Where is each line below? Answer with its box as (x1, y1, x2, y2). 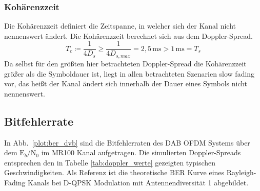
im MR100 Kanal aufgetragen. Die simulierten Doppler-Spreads (41, 147, 241, 158)
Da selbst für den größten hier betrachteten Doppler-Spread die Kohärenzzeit (4, 58, 247, 68)
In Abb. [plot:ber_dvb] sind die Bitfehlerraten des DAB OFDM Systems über (4, 137, 250, 148)
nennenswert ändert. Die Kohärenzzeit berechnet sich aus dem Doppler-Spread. (4, 30, 253, 41)
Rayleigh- (226, 167, 256, 178)
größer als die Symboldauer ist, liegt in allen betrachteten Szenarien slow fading (4, 68, 255, 79)
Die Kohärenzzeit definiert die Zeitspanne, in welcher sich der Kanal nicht (4, 20, 236, 31)
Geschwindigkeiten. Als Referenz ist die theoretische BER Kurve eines (4, 167, 225, 178)
